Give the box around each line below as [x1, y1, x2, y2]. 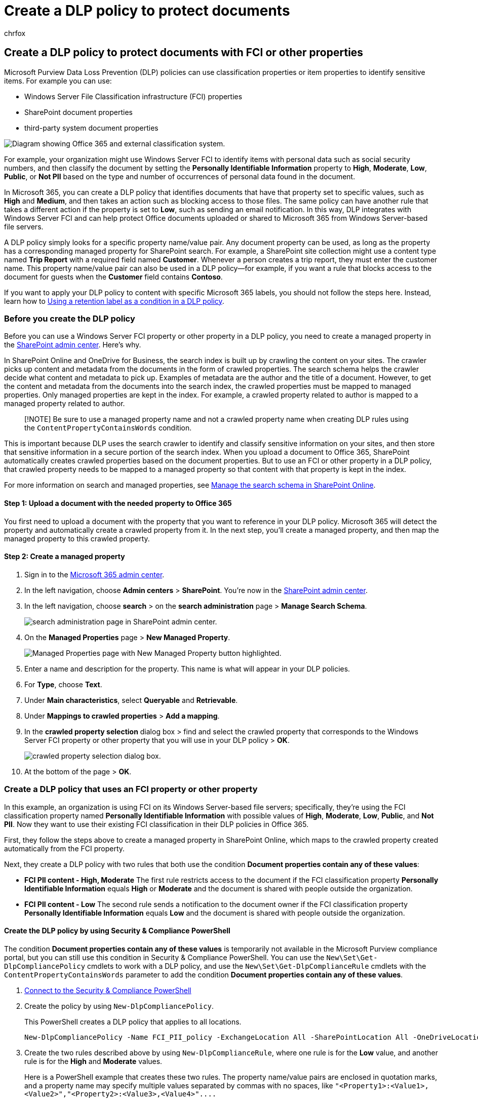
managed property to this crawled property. [4, 534, 150, 543]
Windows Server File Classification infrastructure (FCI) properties [24, 92, 243, 101]
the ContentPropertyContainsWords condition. [24, 423, 192, 432]
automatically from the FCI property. [4, 844, 125, 853]
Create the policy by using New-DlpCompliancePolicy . [24, 1001, 214, 1010]
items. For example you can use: [4, 76, 112, 85]
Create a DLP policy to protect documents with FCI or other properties [4, 46, 364, 59]
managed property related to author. [4, 399, 125, 408]
